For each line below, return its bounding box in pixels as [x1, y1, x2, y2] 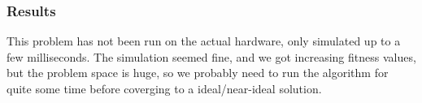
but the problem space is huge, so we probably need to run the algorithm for [7, 64, 389, 81]
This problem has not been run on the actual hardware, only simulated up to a [7, 32, 401, 49]
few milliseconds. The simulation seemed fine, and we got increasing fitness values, [7, 48, 416, 65]
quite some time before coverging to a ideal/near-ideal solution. [7, 80, 322, 97]
